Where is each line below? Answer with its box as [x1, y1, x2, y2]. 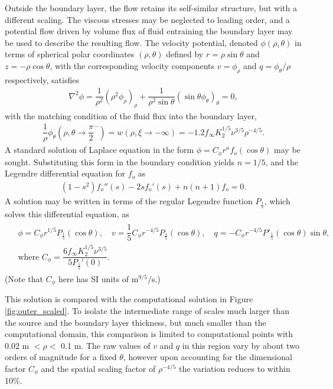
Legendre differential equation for [5, 167, 126, 179]
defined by [166, 48, 204, 60]
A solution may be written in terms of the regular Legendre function [5, 195, 253, 207]
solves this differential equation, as [5, 208, 129, 220]
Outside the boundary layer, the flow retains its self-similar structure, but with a [5, 2, 297, 14]
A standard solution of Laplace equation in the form [5, 143, 194, 156]
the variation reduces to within [178, 362, 290, 374]
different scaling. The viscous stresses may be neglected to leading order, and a [5, 13, 290, 25]
